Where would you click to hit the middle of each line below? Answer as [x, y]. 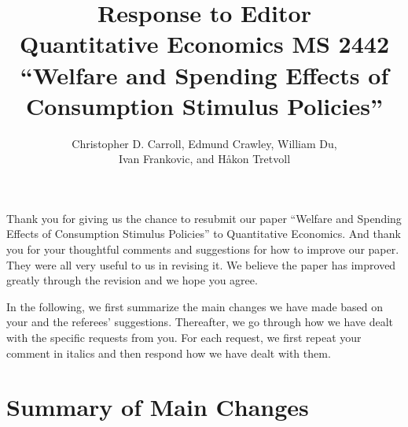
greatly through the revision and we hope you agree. [132, 280]
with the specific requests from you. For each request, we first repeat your [184, 338]
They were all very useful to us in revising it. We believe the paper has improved [201, 264]
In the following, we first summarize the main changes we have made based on [195, 306]
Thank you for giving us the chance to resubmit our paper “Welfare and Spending [204, 218]
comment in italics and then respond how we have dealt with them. [169, 353]
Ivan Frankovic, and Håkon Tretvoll [204, 159]
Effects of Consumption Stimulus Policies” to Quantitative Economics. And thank [204, 234]
